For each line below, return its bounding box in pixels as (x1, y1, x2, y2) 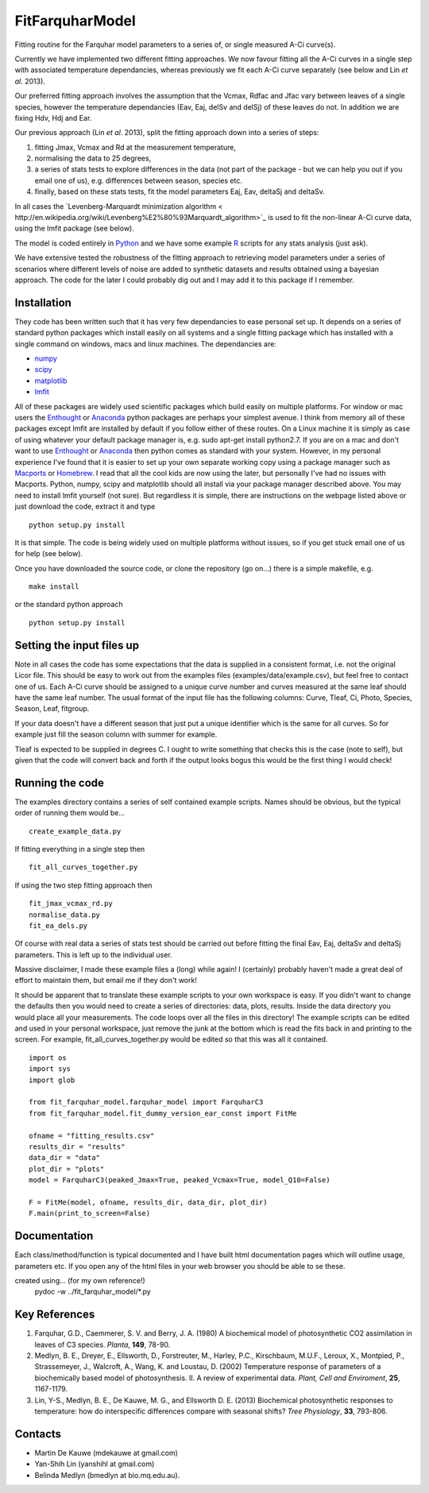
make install (29, 582, 79, 591)
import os (29, 1053, 67, 1062)
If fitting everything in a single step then (14, 844, 145, 853)
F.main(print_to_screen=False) (29, 1209, 151, 1218)
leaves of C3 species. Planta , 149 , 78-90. (34, 1340, 171, 1349)
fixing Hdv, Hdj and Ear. (14, 113, 92, 122)
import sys (29, 1065, 71, 1073)
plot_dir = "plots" (29, 1164, 105, 1174)
